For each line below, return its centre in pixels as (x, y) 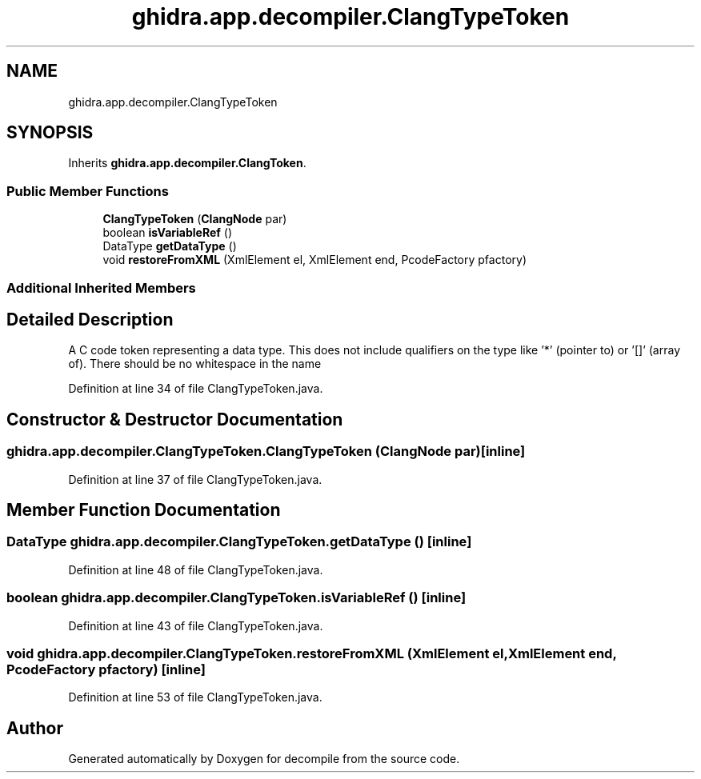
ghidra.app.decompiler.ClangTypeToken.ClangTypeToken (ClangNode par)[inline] (266, 451)
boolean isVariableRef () (168, 233)
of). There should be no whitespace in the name (195, 364)
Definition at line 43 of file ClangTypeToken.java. (196, 625)
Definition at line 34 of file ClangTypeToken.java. (196, 389)
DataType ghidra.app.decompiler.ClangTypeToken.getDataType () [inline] (239, 542)
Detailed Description (90, 319)
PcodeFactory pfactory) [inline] (106, 669)
